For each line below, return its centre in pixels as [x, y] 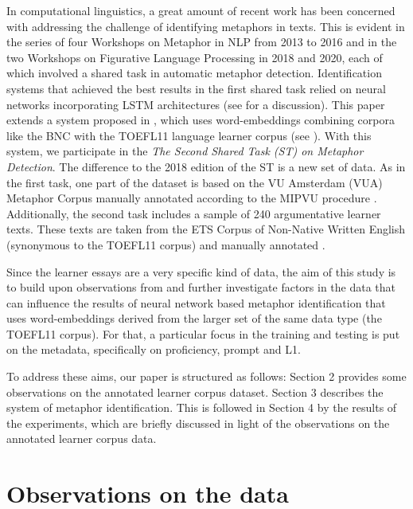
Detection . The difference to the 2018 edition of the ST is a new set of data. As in [206, 166]
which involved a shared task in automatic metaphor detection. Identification [194, 73]
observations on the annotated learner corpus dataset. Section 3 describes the [195, 392]
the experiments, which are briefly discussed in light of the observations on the [198, 423]
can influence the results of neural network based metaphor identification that [196, 302]
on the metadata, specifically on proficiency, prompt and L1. [154, 349]
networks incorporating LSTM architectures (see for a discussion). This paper [196, 104]
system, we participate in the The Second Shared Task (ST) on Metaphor [185, 151]
